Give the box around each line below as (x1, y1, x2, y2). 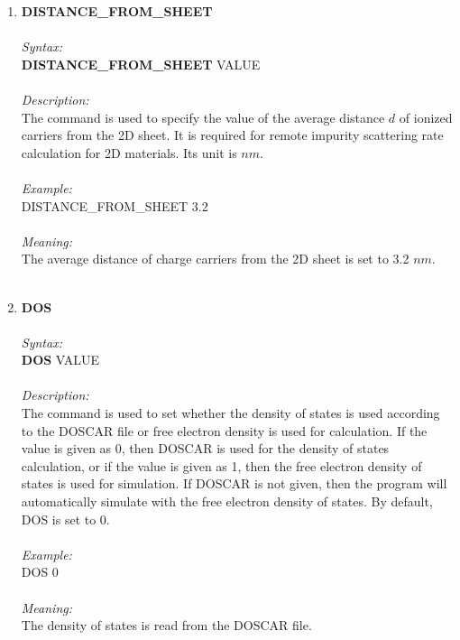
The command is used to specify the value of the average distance (21, 107, 385, 126)
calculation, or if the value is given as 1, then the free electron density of (21, 456, 422, 475)
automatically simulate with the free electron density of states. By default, (21, 492, 433, 511)
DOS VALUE (21, 350, 100, 369)
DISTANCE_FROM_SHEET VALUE (21, 54, 261, 73)
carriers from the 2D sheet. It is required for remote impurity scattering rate (21, 125, 444, 144)
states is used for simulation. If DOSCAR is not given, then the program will (21, 474, 447, 493)
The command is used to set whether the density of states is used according (21, 403, 440, 422)
